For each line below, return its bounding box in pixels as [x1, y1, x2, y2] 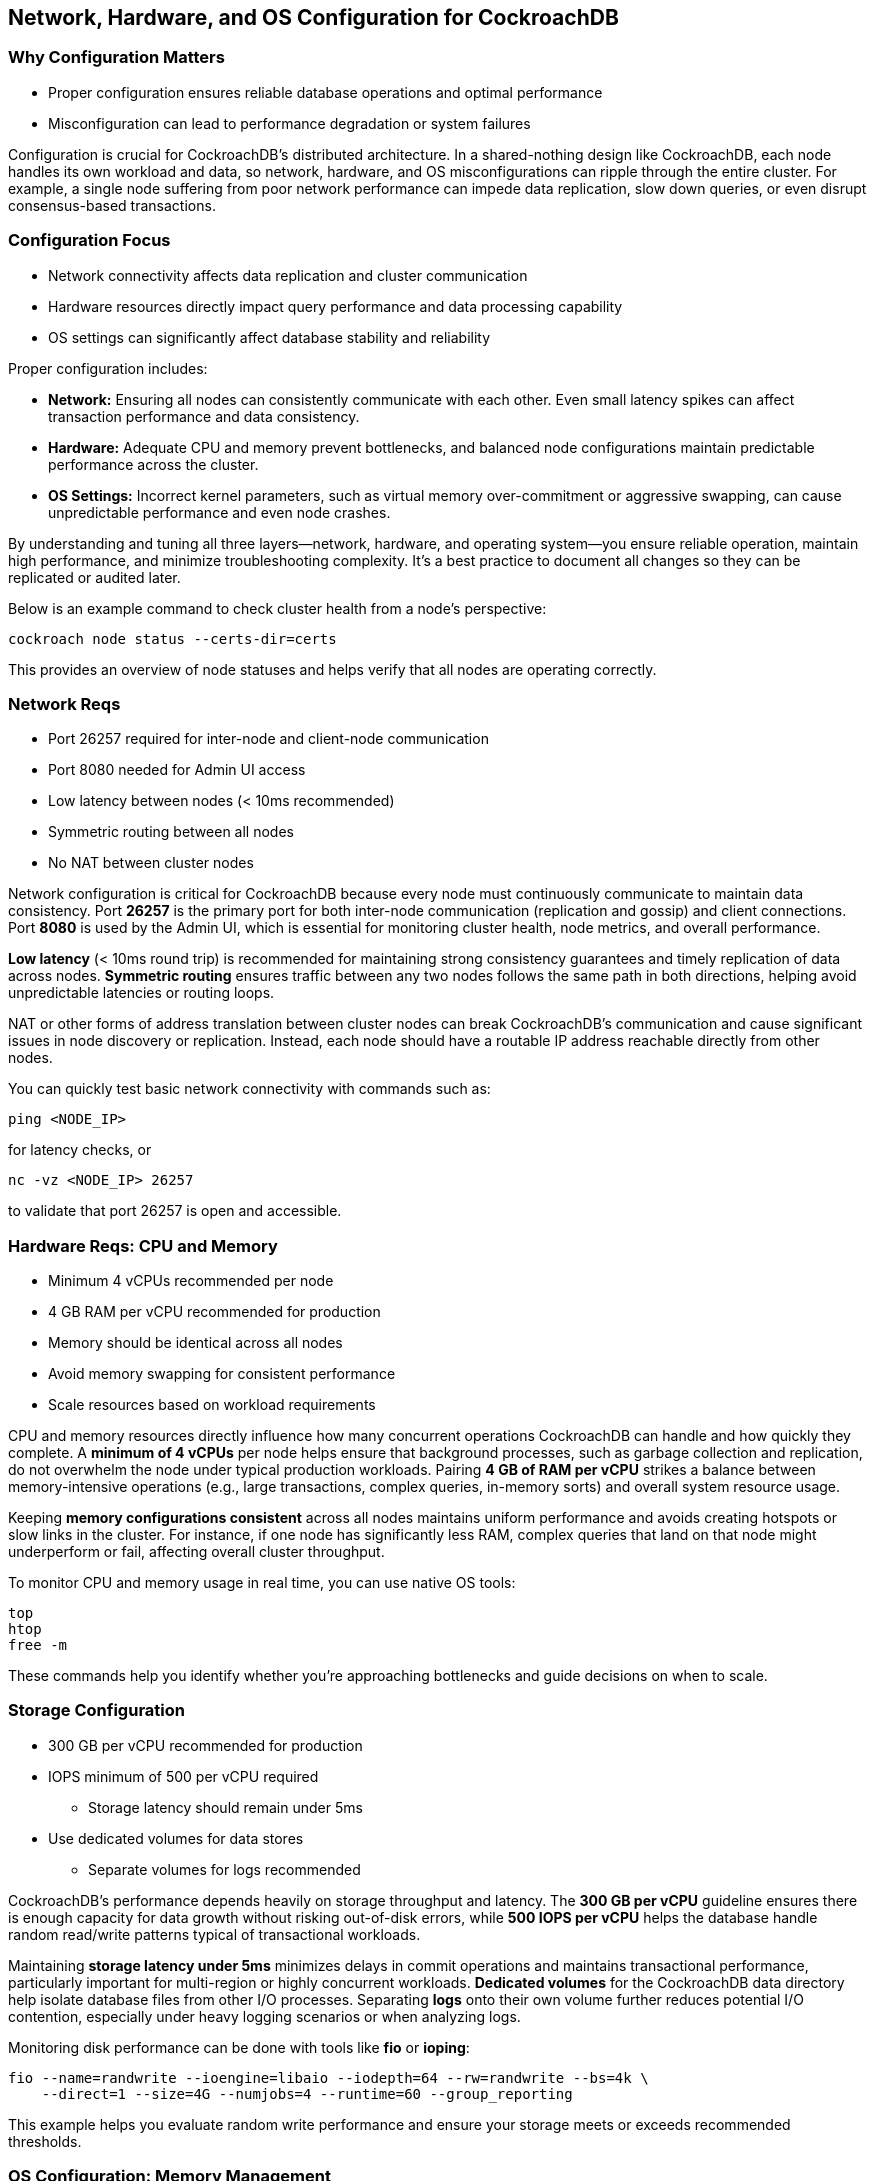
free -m [8, 1637, 68, 1654]
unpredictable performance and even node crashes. [48, 503, 391, 521]
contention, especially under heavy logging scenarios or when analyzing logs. [8, 2007, 521, 2025]
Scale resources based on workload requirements [48, 1396, 376, 1414]
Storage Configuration [8, 1700, 185, 1721]
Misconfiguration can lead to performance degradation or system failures [48, 114, 531, 132]
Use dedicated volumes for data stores [48, 1829, 304, 1847]
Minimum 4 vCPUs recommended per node [48, 1272, 334, 1290]
